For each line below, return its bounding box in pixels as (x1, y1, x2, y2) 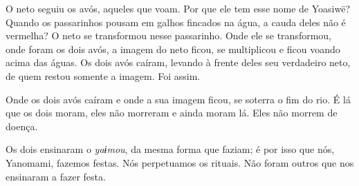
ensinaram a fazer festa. (6, 169, 106, 183)
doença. (6, 118, 38, 133)
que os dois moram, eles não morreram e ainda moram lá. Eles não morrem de (6, 105, 338, 120)
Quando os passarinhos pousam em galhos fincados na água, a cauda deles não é (6, 14, 346, 29)
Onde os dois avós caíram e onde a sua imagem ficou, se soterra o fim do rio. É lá (6, 92, 351, 106)
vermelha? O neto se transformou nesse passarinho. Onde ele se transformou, (6, 28, 331, 43)
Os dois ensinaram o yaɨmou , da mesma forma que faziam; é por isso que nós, (6, 142, 335, 156)
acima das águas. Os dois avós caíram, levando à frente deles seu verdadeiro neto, (6, 55, 351, 70)
